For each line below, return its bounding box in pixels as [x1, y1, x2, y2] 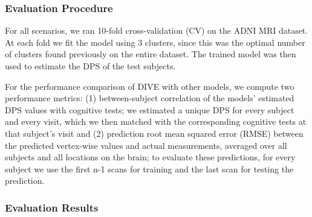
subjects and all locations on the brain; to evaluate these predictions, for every [5, 151, 296, 163]
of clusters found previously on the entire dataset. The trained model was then [5, 48, 296, 60]
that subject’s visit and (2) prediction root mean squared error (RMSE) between [5, 127, 304, 139]
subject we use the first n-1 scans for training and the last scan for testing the [5, 162, 294, 175]
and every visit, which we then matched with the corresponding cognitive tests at [5, 115, 307, 128]
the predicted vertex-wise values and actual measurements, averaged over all [5, 139, 287, 151]
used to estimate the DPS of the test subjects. [5, 60, 176, 72]
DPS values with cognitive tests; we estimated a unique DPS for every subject [5, 103, 294, 116]
